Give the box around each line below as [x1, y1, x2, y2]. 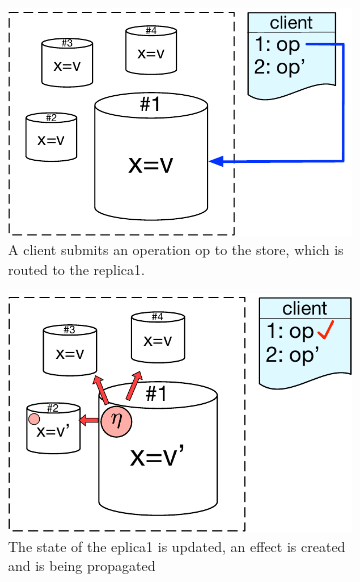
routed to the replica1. [8, 258, 145, 279]
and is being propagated [8, 555, 156, 576]
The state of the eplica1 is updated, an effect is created [8, 535, 346, 556]
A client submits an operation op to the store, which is [8, 239, 344, 260]
